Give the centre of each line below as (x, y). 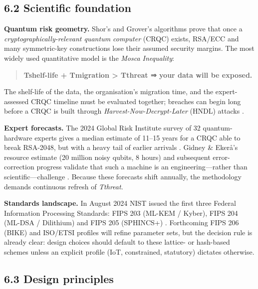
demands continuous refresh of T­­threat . (64, 186)
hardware (18, 137)
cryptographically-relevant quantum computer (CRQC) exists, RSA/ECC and (122, 38)
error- (221, 157)
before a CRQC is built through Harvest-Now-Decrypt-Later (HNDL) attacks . (124, 111)
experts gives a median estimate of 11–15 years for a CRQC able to (137, 137)
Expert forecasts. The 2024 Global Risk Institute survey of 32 (102, 127)
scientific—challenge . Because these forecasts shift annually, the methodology (123, 176)
